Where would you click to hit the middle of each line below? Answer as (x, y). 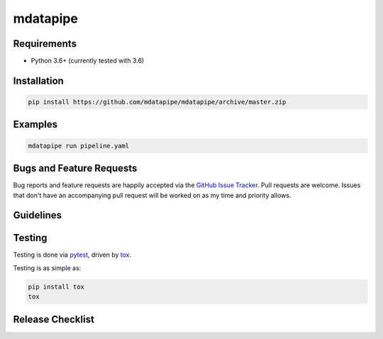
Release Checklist (54, 319)
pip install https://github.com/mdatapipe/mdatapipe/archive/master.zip (157, 102)
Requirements (45, 44)
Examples (35, 124)
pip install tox (56, 287)
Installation (38, 80)
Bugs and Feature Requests (75, 168)
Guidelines (37, 215)
